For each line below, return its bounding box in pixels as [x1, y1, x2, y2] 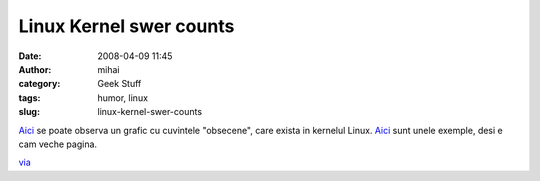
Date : [18, 50, 42, 62]
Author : [18, 63, 52, 75]
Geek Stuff [97, 78, 142, 90]
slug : [18, 106, 40, 118]
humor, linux [97, 91, 149, 104]
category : [18, 78, 61, 90]
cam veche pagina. [18, 138, 98, 150]
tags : [18, 91, 41, 104]
